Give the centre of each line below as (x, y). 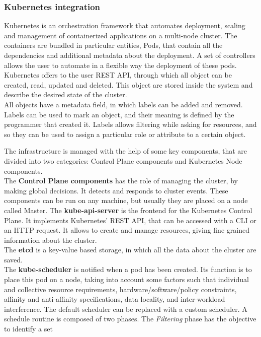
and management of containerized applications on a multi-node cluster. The (121, 35)
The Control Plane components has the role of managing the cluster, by (121, 181)
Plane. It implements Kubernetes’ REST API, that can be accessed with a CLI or (130, 220)
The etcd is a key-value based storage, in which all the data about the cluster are (130, 250)
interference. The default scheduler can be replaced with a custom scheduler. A (126, 309)
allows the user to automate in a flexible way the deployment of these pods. (120, 65)
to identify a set (28, 329)
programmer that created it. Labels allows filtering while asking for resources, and (130, 124)
